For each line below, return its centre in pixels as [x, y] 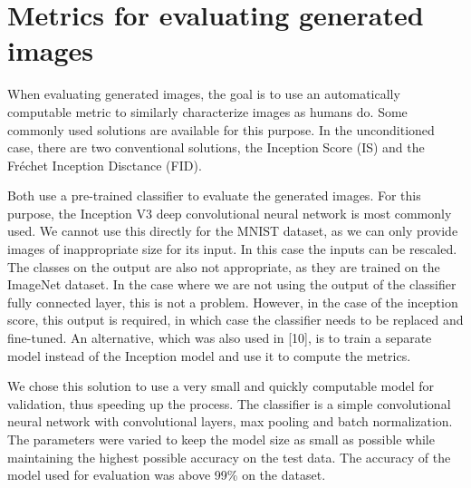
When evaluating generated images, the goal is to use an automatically [204, 94]
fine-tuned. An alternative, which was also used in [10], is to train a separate [220, 338]
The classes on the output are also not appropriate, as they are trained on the [224, 266]
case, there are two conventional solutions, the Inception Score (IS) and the [216, 147]
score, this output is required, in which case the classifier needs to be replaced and [235, 320]
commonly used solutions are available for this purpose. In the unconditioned [221, 129]
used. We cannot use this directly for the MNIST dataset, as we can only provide [233, 231]
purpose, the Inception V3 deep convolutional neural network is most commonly [230, 213]
